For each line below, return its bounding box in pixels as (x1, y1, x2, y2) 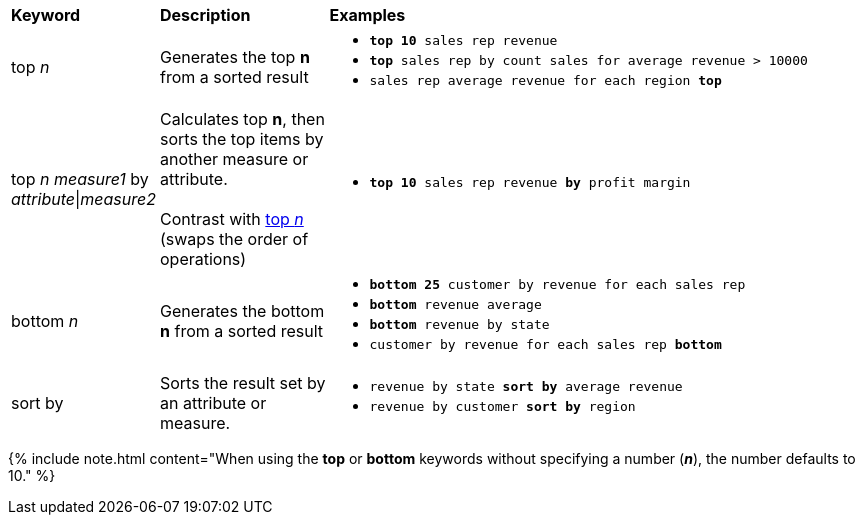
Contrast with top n (159, 209, 304, 229)
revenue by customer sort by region (369, 399, 636, 414)
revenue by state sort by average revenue (369, 379, 683, 394)
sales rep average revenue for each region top (369, 73, 722, 88)
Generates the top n (159, 47, 310, 67)
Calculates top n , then (159, 109, 325, 129)
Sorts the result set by (159, 373, 326, 393)
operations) (159, 249, 247, 269)
